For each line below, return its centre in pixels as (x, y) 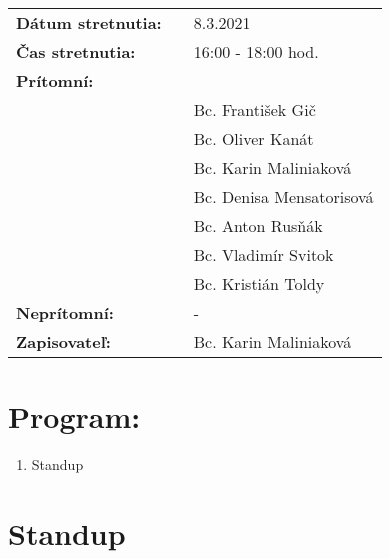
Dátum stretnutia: (89, 22)
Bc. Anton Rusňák (258, 225)
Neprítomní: (65, 312)
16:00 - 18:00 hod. (256, 51)
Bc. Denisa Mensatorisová (283, 196)
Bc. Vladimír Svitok (263, 254)
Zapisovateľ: (63, 341)
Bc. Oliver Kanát (253, 138)
